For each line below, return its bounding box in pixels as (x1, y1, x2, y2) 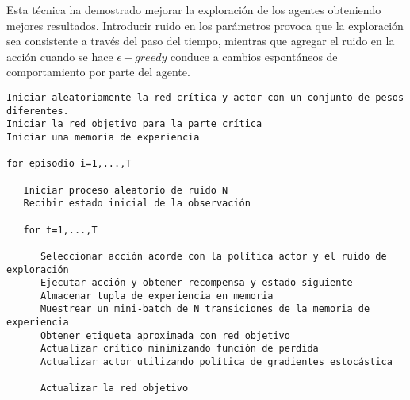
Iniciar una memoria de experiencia (6, 131, 200, 143)
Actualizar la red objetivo (40, 383, 189, 394)
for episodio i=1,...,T (6, 158, 132, 170)
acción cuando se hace (6, 48, 113, 64)
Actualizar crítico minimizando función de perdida (40, 343, 319, 355)
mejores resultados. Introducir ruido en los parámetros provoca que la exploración (6, 17, 404, 33)
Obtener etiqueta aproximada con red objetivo (40, 329, 290, 341)
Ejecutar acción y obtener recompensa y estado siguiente (40, 277, 353, 289)
